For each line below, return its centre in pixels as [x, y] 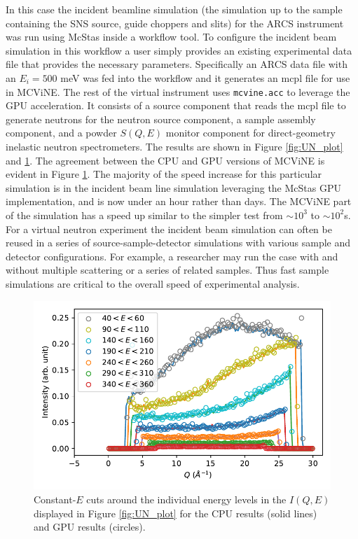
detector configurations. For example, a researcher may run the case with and [172, 256]
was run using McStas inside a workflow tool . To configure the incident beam [171, 37]
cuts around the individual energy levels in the [186, 499]
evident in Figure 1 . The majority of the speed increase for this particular [164, 174]
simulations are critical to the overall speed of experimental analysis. [153, 283]
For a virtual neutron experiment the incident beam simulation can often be [169, 229]
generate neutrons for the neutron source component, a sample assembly [161, 119]
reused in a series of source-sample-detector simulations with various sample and [178, 243]
